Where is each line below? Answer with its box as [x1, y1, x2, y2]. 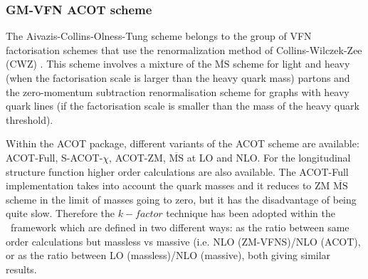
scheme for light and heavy [233, 56, 350, 71]
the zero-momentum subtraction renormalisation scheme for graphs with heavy [6, 84, 349, 99]
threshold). [6, 112, 53, 127]
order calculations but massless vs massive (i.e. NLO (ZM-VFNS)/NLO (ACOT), [6, 233, 361, 248]
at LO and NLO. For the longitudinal [186, 149, 351, 164]
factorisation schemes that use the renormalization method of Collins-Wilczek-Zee [6, 42, 362, 57]
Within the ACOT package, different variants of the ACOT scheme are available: [6, 136, 359, 151]
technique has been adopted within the [166, 206, 335, 221]
